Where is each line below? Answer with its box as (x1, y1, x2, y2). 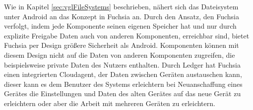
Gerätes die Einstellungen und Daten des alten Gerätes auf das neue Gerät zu (4, 88, 241, 99)
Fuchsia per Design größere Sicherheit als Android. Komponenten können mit (4, 40, 239, 50)
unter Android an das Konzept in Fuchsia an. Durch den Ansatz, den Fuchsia (4, 11, 239, 21)
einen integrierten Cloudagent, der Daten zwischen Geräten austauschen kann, (4, 69, 242, 79)
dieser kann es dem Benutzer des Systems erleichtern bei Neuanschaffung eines (4, 78, 243, 89)
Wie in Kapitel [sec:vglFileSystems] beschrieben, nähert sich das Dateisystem (4, 1, 239, 11)
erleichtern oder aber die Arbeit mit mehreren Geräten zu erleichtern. (4, 98, 215, 108)
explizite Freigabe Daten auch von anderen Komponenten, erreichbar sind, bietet (4, 30, 250, 40)
